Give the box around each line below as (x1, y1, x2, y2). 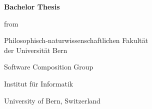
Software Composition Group (4, 61, 93, 72)
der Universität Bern (4, 44, 67, 55)
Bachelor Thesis (4, 1, 60, 11)
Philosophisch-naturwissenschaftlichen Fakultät (4, 35, 148, 45)
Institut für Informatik (4, 78, 73, 88)
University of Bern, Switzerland (4, 95, 100, 105)
